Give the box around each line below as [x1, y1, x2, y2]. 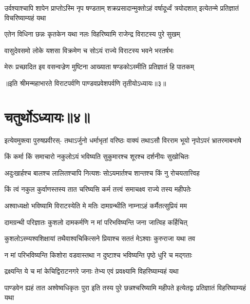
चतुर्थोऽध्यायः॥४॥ [4, 106, 90, 126]
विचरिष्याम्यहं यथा [4, 12, 46, 22]
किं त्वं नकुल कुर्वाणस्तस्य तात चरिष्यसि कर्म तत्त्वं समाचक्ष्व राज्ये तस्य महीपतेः [4, 184, 192, 194]
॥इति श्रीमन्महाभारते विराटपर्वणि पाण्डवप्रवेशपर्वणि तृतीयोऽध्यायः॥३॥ [4, 78, 166, 88]
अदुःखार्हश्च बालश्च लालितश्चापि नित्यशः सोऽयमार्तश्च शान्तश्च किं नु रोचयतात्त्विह [4, 167, 200, 178]
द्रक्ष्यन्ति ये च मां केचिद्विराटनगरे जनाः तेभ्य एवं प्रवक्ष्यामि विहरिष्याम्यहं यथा [4, 266, 179, 276]
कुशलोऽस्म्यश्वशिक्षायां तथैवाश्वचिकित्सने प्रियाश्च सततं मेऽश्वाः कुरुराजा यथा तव [4, 233, 195, 243]
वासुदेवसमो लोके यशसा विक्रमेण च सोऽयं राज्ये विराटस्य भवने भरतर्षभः [4, 45, 174, 55]
